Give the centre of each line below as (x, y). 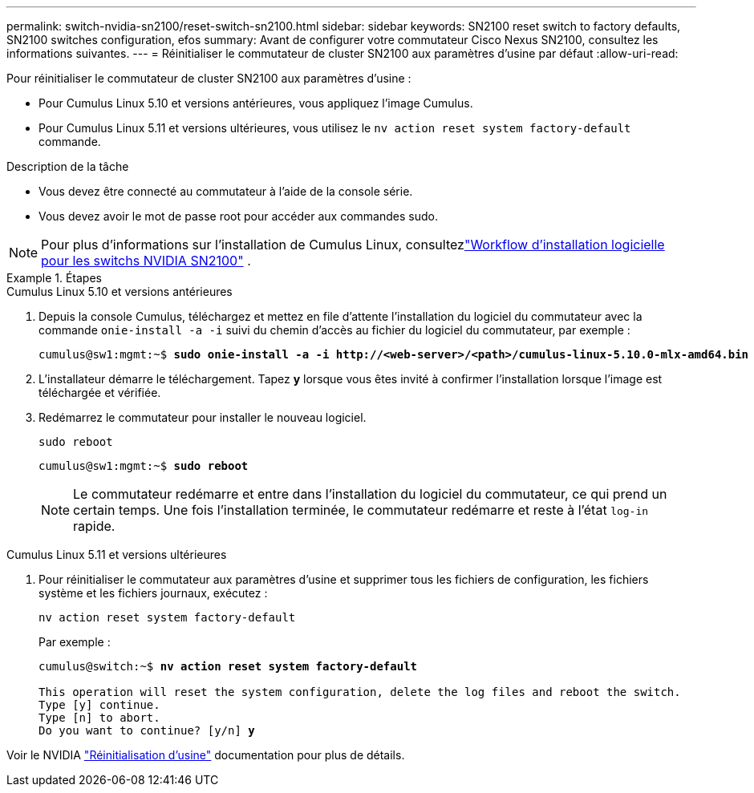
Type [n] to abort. (99, 718)
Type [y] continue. (99, 705)
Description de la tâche (68, 166)
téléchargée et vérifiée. (100, 392)
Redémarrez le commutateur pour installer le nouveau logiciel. (203, 417)
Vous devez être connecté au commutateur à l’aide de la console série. (226, 191)
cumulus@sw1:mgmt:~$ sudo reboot (144, 466)
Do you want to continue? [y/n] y (147, 730)
